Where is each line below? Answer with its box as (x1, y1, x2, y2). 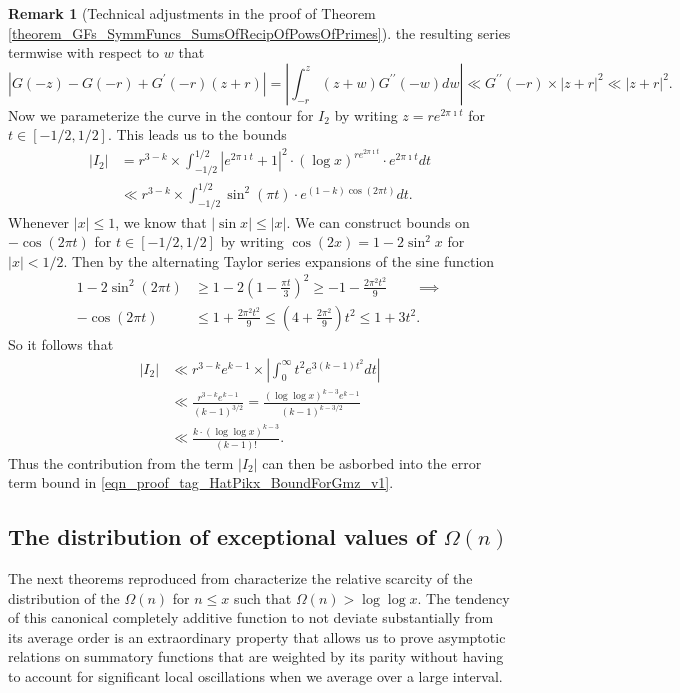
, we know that (115, 211, 207, 232)
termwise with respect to (8, 42, 160, 63)
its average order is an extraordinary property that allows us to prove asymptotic (8, 626, 506, 647)
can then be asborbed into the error (262, 452, 482, 473)
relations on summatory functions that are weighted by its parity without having (8, 646, 504, 667)
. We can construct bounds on (286, 211, 470, 232)
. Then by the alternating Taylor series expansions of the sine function (63, 250, 495, 271)
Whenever (8, 211, 70, 232)
